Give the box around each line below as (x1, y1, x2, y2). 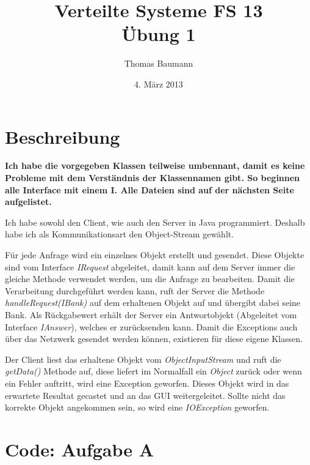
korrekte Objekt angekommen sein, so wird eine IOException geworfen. (5, 401, 270, 414)
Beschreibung (5, 124, 120, 149)
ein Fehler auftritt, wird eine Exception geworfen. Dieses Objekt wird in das (5, 376, 289, 389)
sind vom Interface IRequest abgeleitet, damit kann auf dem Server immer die (5, 260, 295, 273)
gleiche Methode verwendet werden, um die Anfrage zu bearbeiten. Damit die (5, 272, 295, 285)
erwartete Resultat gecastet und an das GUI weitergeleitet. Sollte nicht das (5, 389, 286, 401)
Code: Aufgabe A (5, 436, 154, 461)
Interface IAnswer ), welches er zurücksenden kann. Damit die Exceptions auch (5, 320, 298, 333)
